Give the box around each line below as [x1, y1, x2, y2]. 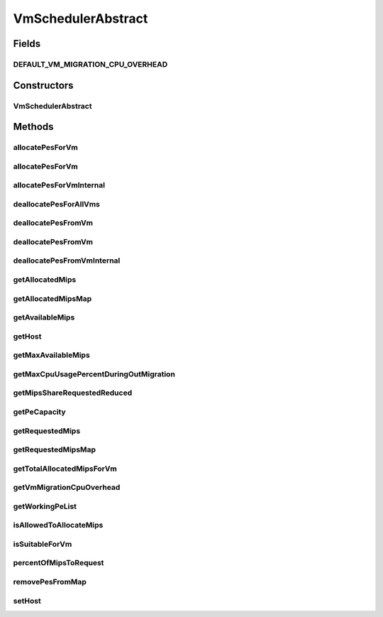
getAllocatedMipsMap [13, 293, 92, 303]
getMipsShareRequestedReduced [13, 388, 133, 398]
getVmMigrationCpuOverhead [13, 483, 121, 493]
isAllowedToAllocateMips [13, 520, 104, 530]
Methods [13, 121, 54, 133]
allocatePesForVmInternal [13, 180, 106, 190]
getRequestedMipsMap [13, 444, 96, 454]
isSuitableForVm [13, 539, 72, 549]
